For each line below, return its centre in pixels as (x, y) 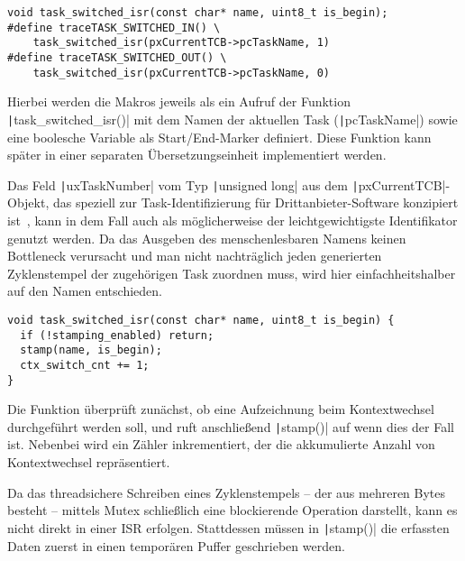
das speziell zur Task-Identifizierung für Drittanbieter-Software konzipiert (255, 202)
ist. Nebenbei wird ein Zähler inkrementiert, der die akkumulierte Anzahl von (221, 444)
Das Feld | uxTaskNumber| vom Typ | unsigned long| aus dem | (183, 184)
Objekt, (28, 202)
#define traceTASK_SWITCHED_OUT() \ (117, 57)
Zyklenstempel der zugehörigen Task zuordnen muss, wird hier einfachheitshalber (232, 273)
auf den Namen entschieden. (85, 291)
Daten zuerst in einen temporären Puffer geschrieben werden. (176, 545)
